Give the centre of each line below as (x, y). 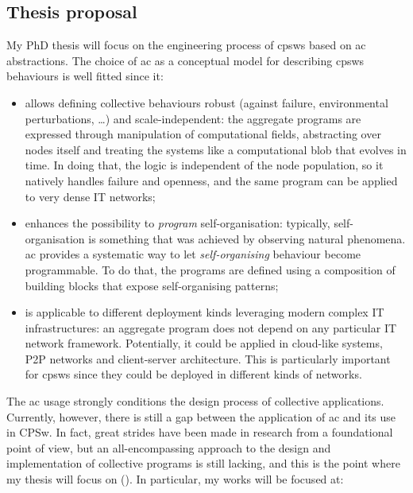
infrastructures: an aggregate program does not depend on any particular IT (211, 327)
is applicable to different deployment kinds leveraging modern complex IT (205, 312)
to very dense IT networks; (90, 196)
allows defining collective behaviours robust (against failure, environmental (206, 102)
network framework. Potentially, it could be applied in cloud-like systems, (204, 343)
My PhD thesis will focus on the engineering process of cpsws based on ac (186, 45)
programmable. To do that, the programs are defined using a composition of (210, 269)
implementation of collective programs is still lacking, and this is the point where (203, 463)
